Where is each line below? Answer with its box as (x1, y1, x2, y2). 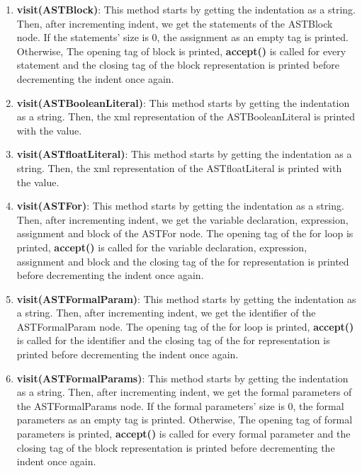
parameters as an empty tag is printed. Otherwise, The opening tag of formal (16, 412, 353, 427)
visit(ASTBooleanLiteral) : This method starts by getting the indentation (16, 95, 350, 110)
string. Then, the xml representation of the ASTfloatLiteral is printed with (16, 160, 342, 175)
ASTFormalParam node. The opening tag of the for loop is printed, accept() (16, 319, 354, 334)
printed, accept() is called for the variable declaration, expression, (16, 239, 307, 254)
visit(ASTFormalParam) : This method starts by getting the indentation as (16, 291, 356, 306)
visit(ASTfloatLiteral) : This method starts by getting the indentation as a (16, 147, 352, 161)
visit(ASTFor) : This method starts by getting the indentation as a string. (16, 198, 344, 213)
